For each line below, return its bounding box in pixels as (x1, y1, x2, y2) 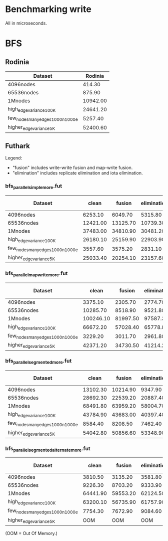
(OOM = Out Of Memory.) (5, 530, 57, 536)
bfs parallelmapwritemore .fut (5, 270, 68, 278)
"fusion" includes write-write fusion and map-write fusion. (12, 164, 133, 171)
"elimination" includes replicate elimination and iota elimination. (12, 170, 143, 176)
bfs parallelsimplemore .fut (5, 183, 62, 191)
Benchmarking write (5, 4, 91, 15)
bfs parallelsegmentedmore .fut (5, 357, 72, 366)
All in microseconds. (5, 20, 47, 26)
